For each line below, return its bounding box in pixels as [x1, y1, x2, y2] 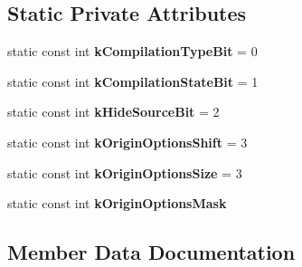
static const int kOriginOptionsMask [7, 194, 227, 213]
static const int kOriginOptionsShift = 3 [7, 132, 248, 151]
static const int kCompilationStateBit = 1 [7, 72, 259, 91]
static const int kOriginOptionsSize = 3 [7, 163, 242, 182]
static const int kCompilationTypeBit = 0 [7, 42, 258, 61]
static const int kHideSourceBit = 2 [7, 102, 220, 121]
